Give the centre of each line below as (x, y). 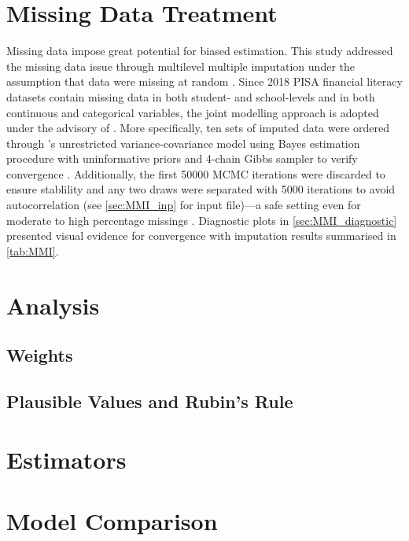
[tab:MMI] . (33, 250)
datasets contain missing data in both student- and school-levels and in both (191, 96)
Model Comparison (112, 520)
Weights (40, 355)
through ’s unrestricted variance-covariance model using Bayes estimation (183, 143)
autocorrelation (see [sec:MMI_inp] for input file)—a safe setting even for (184, 205)
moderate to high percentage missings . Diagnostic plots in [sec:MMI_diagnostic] (202, 220)
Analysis (53, 305)
